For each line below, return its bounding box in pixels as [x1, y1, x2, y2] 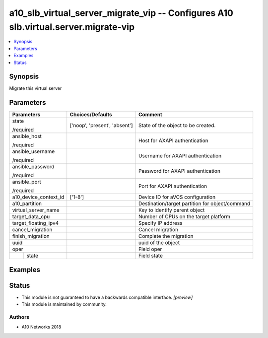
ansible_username [12, 148, 55, 155]
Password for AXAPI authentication [138, 168, 221, 175]
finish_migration [12, 233, 50, 240]
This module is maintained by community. [21, 301, 107, 307]
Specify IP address [138, 220, 183, 227]
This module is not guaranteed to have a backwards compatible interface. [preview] [21, 294, 193, 300]
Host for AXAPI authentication [138, 137, 208, 144]
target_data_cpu [12, 213, 50, 220]
